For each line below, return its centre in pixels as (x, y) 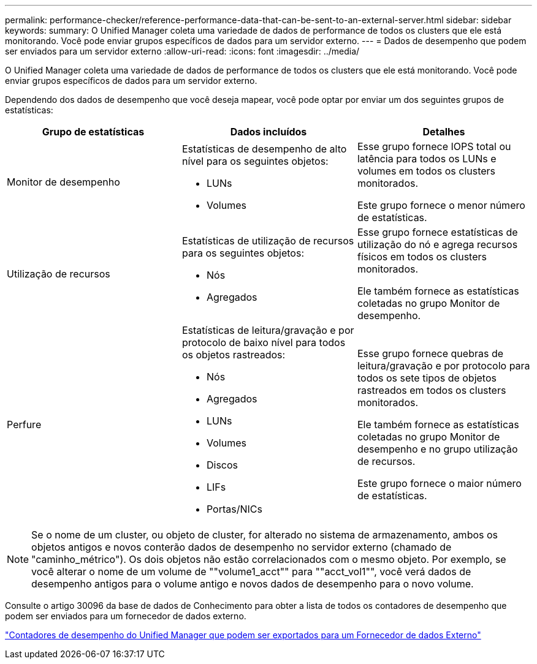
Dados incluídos (268, 132)
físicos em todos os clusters (422, 257)
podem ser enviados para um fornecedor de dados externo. (126, 616)
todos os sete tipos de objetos (427, 378)
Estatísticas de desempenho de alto (264, 149)
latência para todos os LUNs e (427, 159)
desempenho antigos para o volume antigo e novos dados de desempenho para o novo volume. (253, 584)
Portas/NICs (234, 509)
